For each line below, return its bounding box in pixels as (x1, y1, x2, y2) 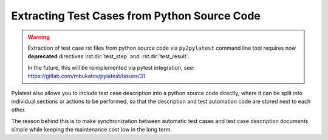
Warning (27, 33, 50, 41)
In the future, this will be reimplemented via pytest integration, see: (27, 64, 195, 71)
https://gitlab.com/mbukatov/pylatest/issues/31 (27, 73, 146, 80)
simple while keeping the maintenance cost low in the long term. (11, 126, 173, 133)
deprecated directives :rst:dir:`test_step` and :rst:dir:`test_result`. (27, 53, 190, 60)
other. (11, 106, 26, 113)
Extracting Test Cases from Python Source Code (11, 9, 261, 22)
